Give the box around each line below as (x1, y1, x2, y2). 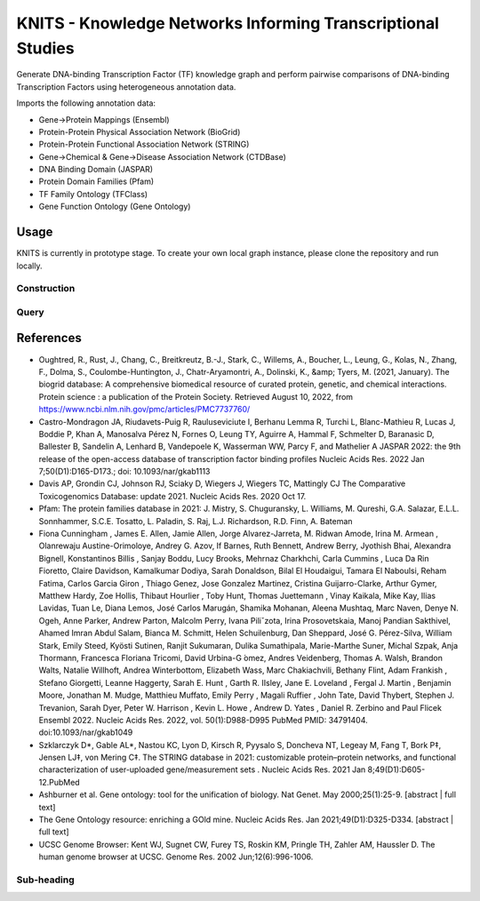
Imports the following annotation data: (16, 98, 156, 108)
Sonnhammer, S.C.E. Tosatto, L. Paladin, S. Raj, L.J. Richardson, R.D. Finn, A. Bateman (38, 515, 353, 526)
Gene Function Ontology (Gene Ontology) (38, 201, 191, 212)
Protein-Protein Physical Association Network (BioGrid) (38, 126, 241, 137)
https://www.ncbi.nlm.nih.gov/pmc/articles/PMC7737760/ (38, 404, 251, 415)
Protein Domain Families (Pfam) (38, 176, 155, 187)
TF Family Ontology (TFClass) (38, 188, 148, 199)
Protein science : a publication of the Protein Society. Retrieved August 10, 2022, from (38, 391, 354, 402)
